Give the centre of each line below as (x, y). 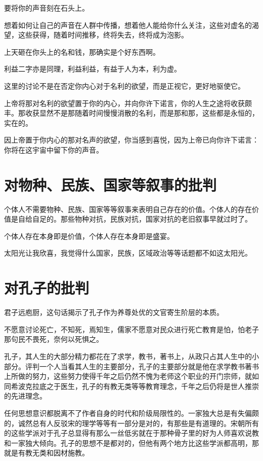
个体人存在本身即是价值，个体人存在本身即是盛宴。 (89, 236)
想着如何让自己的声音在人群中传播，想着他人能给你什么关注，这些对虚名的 (128, 25)
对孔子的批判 (47, 288)
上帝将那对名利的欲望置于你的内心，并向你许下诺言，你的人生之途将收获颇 (128, 103)
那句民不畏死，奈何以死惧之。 (54, 339)
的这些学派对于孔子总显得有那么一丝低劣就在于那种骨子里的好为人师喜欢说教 (131, 433)
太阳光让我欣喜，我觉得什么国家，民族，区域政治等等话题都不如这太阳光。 (128, 253)
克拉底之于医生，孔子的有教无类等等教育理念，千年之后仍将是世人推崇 (142, 386)
